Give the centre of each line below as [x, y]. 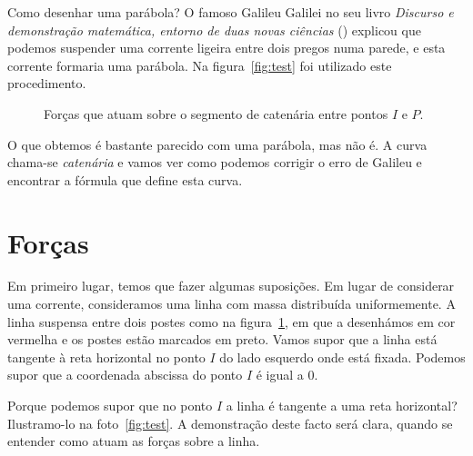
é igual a [280, 375]
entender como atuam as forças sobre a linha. [134, 441]
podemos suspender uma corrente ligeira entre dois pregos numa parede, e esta [226, 48]
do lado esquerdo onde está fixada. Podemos [342, 357]
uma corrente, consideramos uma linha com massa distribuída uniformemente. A [231, 304]
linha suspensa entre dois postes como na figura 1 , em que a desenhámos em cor [231, 321]
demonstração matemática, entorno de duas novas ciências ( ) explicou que [214, 30]
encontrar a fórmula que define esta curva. [125, 179]
